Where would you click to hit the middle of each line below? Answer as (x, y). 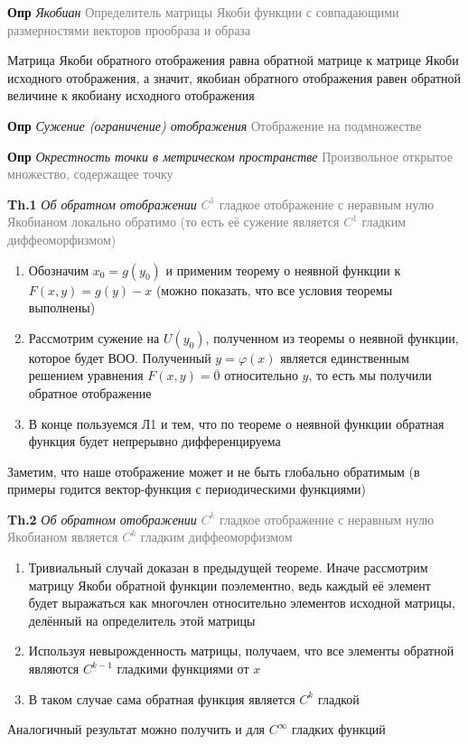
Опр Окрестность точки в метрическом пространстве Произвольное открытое (230, 156)
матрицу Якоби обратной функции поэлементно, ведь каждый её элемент (229, 585)
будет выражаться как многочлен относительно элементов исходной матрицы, (242, 603)
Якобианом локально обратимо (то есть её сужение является (173, 222)
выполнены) (62, 307)
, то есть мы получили (370, 375)
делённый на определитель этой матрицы (142, 620)
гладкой (338, 698)
